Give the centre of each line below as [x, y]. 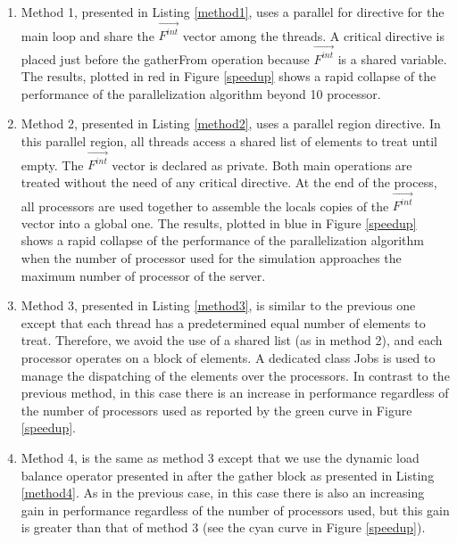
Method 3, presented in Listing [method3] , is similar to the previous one [218, 305]
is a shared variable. [392, 58]
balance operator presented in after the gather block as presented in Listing [228, 475]
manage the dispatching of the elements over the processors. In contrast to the [235, 375]
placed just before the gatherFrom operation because [165, 58]
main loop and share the [87, 35]
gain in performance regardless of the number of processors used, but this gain [235, 510]
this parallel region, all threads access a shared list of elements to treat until [229, 141]
